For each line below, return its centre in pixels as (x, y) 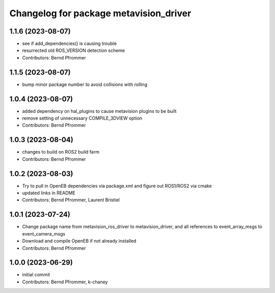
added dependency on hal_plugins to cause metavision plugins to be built (99, 111)
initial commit (36, 275)
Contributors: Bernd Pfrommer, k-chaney (65, 282)
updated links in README (49, 193)
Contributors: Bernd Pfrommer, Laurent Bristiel (71, 200)
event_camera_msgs (44, 233)
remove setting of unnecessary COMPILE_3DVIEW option (82, 118)
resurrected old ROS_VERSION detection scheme (74, 50)
